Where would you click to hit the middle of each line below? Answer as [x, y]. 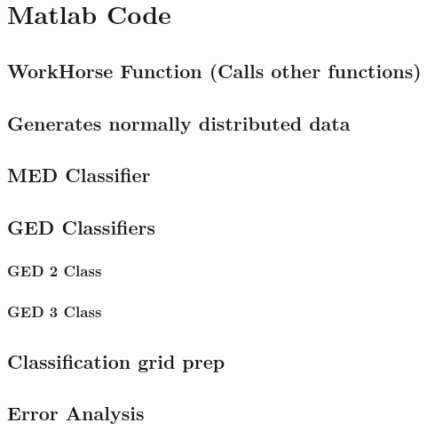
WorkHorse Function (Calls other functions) [214, 70]
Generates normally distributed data [179, 122]
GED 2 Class [55, 271]
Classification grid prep [116, 360]
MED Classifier [79, 175]
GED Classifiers [82, 227]
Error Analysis [76, 413]
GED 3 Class [55, 311]
